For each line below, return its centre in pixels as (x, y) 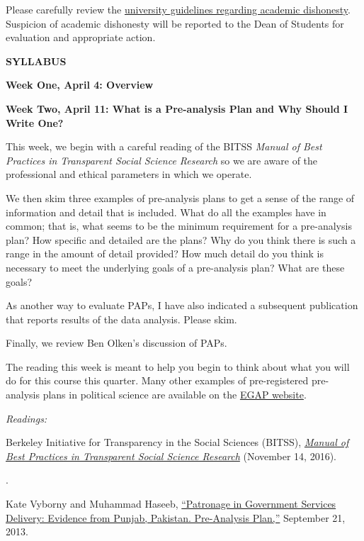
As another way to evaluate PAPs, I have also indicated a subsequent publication (182, 305)
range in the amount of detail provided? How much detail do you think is (165, 253)
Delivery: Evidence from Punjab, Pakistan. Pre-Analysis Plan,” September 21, (176, 517)
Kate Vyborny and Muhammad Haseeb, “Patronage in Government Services (171, 504)
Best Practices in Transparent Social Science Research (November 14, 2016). (171, 456)
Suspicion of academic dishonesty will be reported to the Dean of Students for (175, 23)
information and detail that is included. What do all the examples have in (166, 212)
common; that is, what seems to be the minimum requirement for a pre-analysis (179, 226)
